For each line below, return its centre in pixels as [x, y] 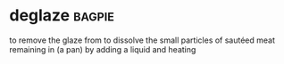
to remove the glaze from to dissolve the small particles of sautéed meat [142, 40]
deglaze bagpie [62, 16]
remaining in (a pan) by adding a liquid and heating [103, 49]
